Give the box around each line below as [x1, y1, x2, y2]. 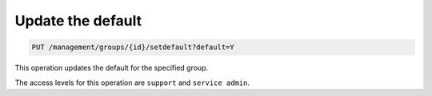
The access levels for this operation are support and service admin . [14, 78, 250, 87]
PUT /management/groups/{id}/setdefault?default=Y [31, 43, 235, 52]
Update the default [14, 12, 142, 29]
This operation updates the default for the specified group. [14, 63, 208, 73]
